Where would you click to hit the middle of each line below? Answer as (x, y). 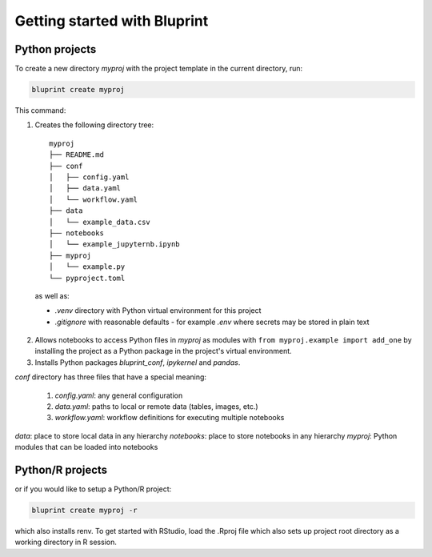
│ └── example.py (87, 267)
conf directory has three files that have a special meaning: (111, 377)
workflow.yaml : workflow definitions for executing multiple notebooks (170, 418)
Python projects (56, 49)
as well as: (52, 295)
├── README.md (76, 155)
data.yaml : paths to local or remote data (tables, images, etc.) (157, 407)
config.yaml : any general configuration (119, 395)
